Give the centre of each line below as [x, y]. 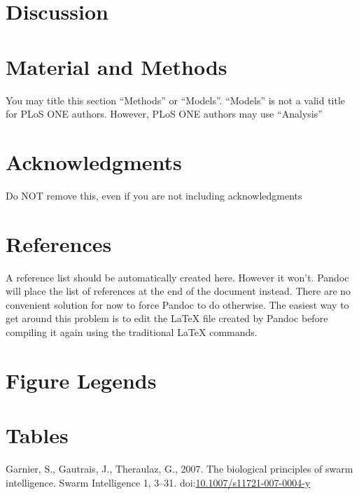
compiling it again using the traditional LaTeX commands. [132, 332]
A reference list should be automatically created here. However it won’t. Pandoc [177, 277]
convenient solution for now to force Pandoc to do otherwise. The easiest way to [177, 304]
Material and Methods [117, 66]
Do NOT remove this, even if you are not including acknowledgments [154, 195]
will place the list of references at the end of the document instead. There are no [178, 291]
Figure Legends [81, 380]
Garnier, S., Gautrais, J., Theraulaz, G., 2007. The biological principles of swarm [179, 468]
